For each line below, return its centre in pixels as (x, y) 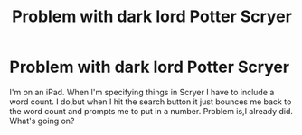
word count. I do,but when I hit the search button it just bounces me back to (151, 102)
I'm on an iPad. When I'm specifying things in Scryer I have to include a (142, 92)
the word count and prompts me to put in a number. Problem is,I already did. (151, 111)
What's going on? (42, 121)
